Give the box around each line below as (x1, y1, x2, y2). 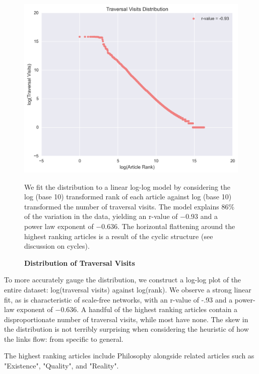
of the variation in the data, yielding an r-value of (24, 211, 178, 221)
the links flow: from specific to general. (4, 333, 123, 344)
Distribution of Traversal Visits (24, 257, 135, 268)
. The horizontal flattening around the (117, 220, 235, 231)
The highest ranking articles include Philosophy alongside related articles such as (4, 350, 254, 361)
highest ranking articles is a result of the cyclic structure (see (24, 231, 213, 241)
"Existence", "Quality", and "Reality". (4, 360, 119, 371)
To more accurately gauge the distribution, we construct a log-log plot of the (4, 274, 241, 285)
